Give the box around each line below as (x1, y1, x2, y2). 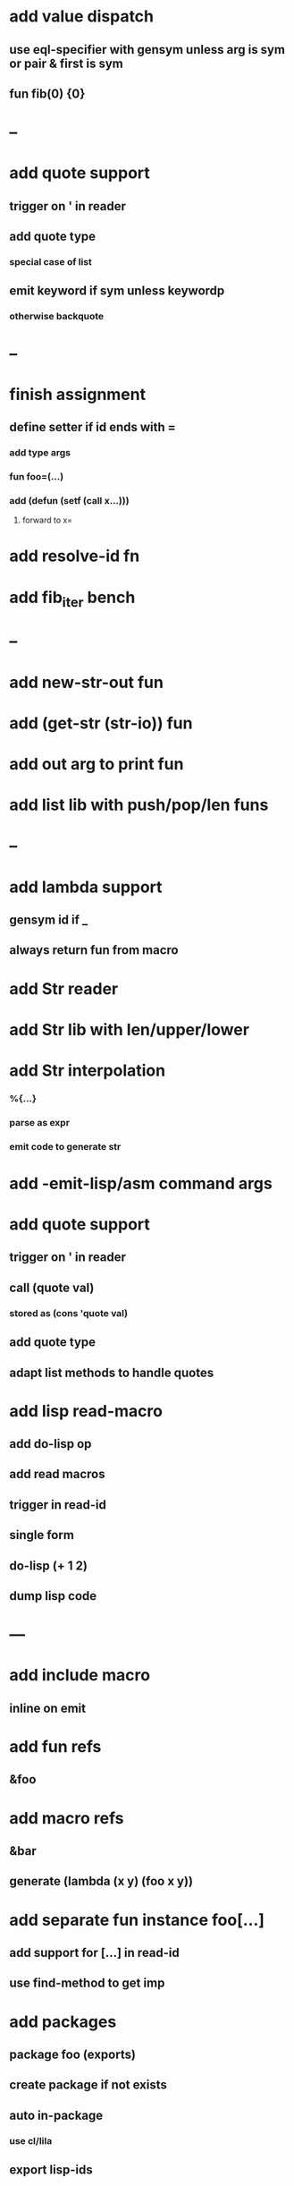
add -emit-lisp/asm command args (9, 1173, 273, 1194)
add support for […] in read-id (9, 1944, 181, 1961)
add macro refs (9, 1807, 124, 1828)
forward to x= (21, 515, 73, 525)
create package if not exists (9, 2078, 168, 2093)
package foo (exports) (9, 2046, 137, 2062)
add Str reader (9, 978, 119, 999)
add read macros (9, 1467, 105, 1482)
